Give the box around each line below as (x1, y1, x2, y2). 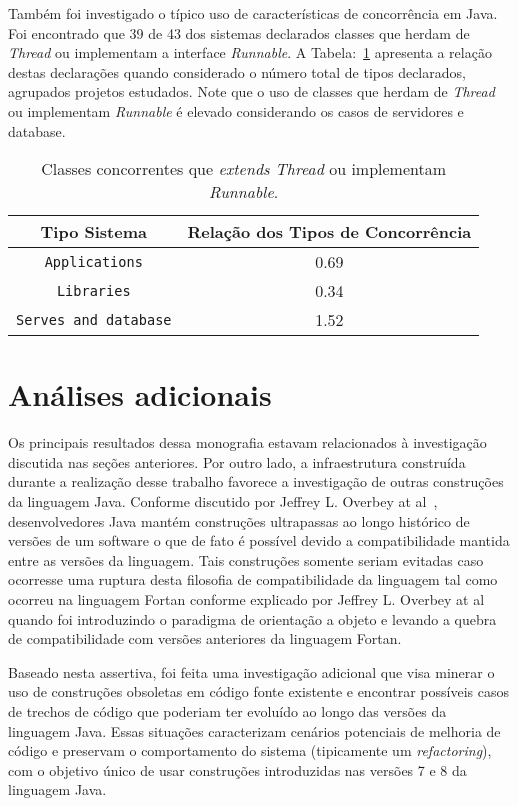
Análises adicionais (8, 374, 272, 415)
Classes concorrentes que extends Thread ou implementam (41, 157, 447, 181)
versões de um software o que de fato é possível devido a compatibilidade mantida (8, 530, 510, 551)
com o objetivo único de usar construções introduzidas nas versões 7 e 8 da (8, 759, 467, 780)
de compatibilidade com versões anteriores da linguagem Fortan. (8, 628, 402, 649)
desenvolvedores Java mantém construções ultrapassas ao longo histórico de (8, 510, 470, 531)
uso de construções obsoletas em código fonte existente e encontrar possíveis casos (8, 681, 509, 702)
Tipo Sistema (40, 220, 147, 244)
